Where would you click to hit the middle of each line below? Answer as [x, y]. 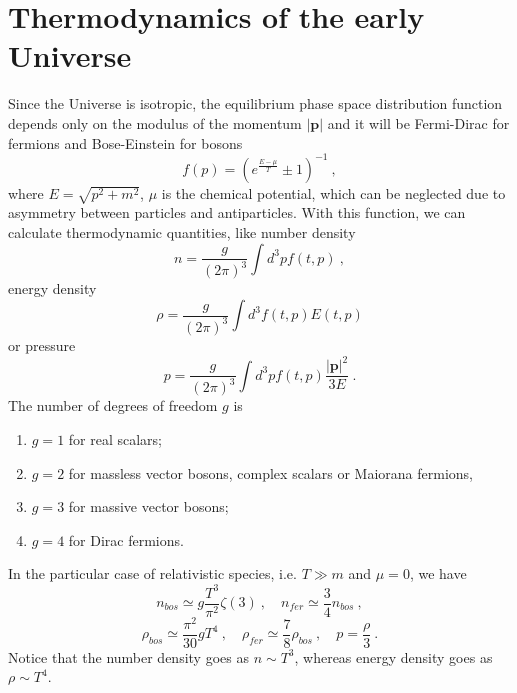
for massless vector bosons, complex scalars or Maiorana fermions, [270, 472]
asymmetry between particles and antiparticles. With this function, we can [237, 212]
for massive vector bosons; [148, 506]
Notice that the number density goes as [128, 656]
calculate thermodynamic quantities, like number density [182, 231]
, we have [438, 573]
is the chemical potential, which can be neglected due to [333, 192]
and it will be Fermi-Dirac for [418, 122]
